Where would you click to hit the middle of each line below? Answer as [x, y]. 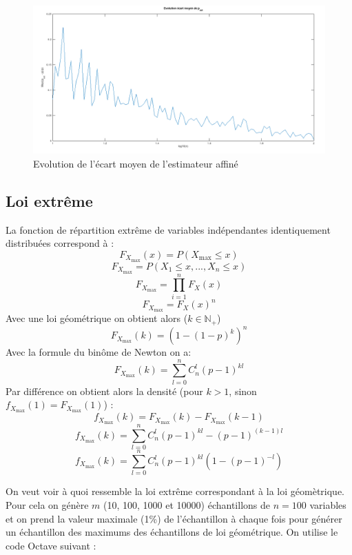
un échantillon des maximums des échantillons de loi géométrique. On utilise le [172, 532]
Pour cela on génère [47, 504]
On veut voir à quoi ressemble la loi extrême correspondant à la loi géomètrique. [175, 491]
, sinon [243, 391]
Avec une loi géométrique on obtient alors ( [97, 318]
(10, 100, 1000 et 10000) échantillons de [187, 504]
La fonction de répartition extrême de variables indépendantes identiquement [168, 229]
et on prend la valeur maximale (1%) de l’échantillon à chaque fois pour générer [174, 518]
